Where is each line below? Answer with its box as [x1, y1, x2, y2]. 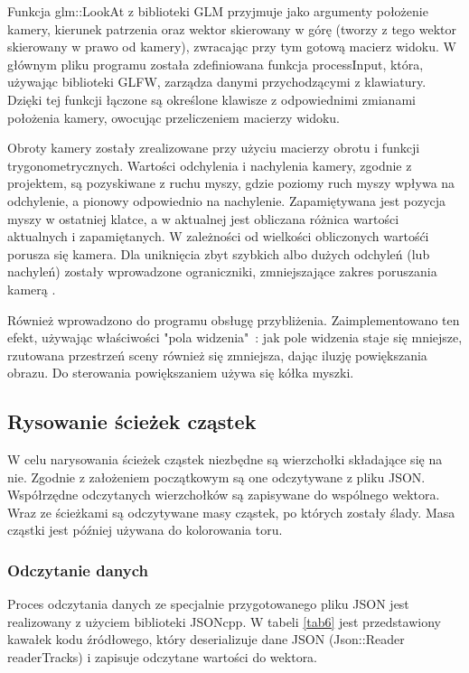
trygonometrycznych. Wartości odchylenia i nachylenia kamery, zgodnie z [7, 155, 412, 174]
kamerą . [7, 279, 56, 298]
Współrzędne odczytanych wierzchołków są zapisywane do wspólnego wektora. [7, 485, 440, 504]
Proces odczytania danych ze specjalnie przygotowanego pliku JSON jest [7, 594, 409, 613]
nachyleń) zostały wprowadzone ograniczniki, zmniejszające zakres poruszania [7, 262, 437, 281]
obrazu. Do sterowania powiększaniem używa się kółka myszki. [7, 363, 354, 382]
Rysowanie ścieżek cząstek [7, 407, 257, 435]
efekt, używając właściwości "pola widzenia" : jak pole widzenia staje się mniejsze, [7, 328, 463, 347]
